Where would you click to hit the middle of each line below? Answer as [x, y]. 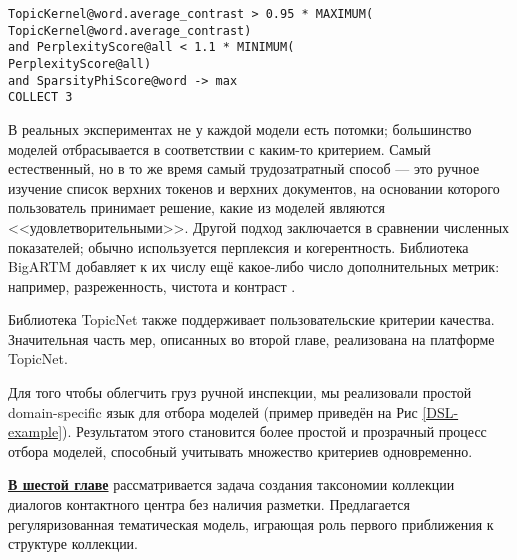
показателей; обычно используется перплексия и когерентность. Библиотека [238, 246]
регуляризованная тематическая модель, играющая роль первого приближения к [251, 523]
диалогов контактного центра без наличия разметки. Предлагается [209, 504]
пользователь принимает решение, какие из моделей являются [196, 207]
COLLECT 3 [40, 97]
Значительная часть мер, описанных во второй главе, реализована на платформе [251, 338]
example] [35, 431]
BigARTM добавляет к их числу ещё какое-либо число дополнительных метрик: [254, 266]
